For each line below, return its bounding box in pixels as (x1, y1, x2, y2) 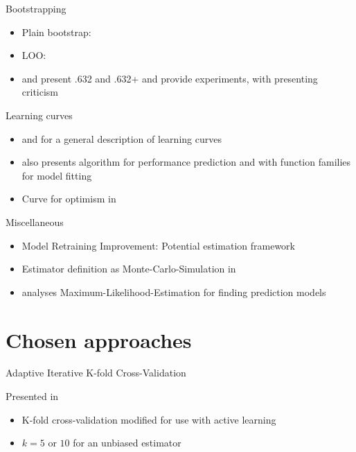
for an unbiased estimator (73, 435, 181, 450)
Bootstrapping (6, 1, 66, 15)
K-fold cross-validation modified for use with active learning (21, 412, 276, 426)
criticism (21, 85, 59, 99)
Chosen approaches (6, 325, 192, 354)
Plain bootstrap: (21, 24, 91, 39)
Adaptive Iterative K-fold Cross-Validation (6, 365, 186, 380)
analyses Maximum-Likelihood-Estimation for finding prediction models (21, 284, 326, 299)
